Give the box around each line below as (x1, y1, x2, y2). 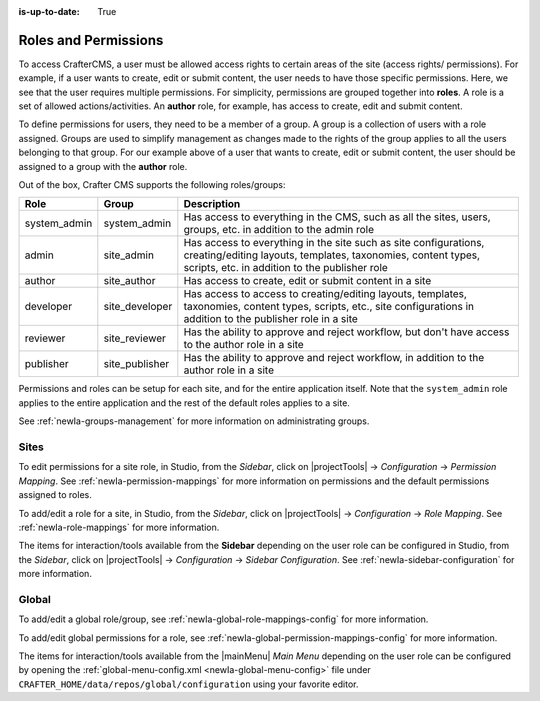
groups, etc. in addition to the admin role (183, 223, 375, 237)
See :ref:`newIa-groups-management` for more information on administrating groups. (18, 415, 370, 427)
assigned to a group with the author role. (18, 160, 188, 172)
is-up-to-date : (18, 6, 80, 17)
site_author (103, 274, 156, 288)
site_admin (103, 248, 155, 262)
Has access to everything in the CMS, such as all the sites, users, (183, 210, 491, 224)
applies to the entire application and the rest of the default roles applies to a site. (18, 396, 350, 409)
